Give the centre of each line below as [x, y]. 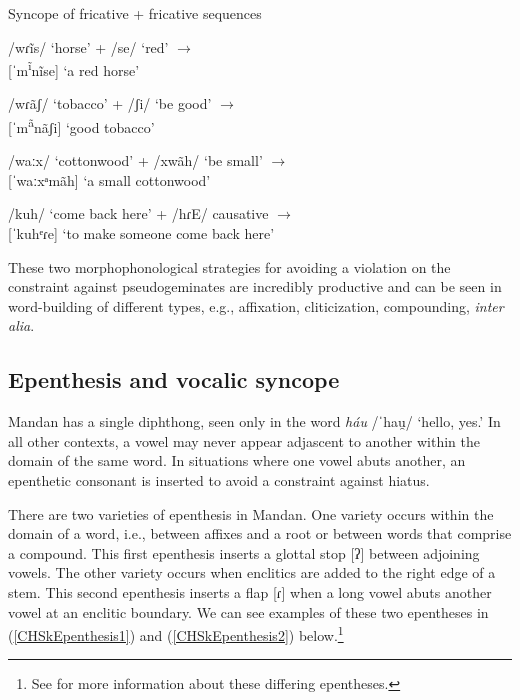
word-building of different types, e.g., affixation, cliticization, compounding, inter [256, 305]
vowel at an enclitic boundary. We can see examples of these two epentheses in [248, 611]
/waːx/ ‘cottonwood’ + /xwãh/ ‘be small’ [135, 160]
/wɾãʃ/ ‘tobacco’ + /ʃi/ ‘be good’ [110, 103]
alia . [21, 325]
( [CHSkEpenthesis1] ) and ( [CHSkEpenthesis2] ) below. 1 [176, 633]
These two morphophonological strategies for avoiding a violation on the [229, 266]
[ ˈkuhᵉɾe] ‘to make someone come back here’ [141, 233]
